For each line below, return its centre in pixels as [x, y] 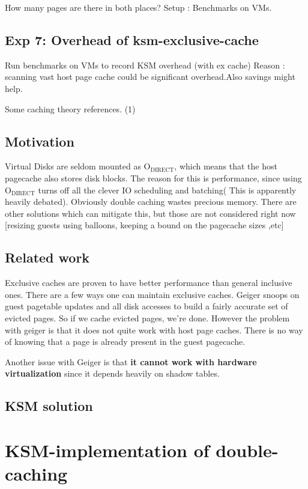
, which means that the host [226, 166]
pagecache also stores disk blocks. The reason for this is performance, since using [153, 178]
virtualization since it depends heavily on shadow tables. [112, 373]
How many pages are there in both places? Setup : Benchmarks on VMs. [138, 7]
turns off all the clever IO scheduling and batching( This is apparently [167, 190]
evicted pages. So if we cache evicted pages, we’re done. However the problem [147, 317]
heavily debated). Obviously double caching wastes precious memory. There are [151, 202]
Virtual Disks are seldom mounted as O [78, 166]
